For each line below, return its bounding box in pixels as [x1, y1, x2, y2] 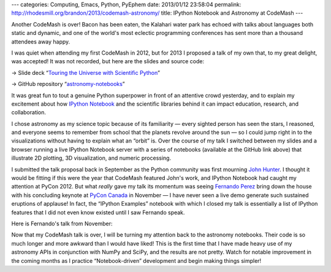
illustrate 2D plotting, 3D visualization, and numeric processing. [11, 154, 172, 162]
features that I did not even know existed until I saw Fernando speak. [11, 209, 185, 216]
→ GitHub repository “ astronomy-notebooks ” [11, 80, 125, 88]
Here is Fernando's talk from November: [11, 220, 113, 227]
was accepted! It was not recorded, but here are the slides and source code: [11, 58, 205, 65]
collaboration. [11, 109, 46, 116]
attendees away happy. [11, 37, 70, 45]
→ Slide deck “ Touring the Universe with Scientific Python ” [11, 69, 161, 76]
